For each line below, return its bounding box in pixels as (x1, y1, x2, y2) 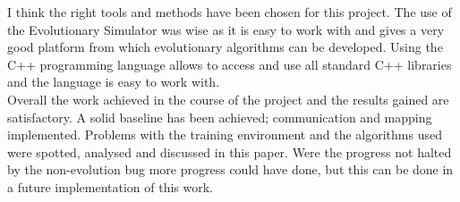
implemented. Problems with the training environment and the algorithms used (7, 125, 442, 144)
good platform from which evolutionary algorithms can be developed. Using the (7, 38, 443, 56)
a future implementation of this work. (7, 177, 214, 196)
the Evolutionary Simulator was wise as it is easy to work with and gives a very (7, 20, 445, 38)
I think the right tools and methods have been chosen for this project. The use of (7, 3, 452, 21)
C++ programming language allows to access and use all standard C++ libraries (7, 55, 452, 73)
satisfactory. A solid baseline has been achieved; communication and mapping (7, 107, 432, 126)
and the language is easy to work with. (7, 72, 220, 91)
